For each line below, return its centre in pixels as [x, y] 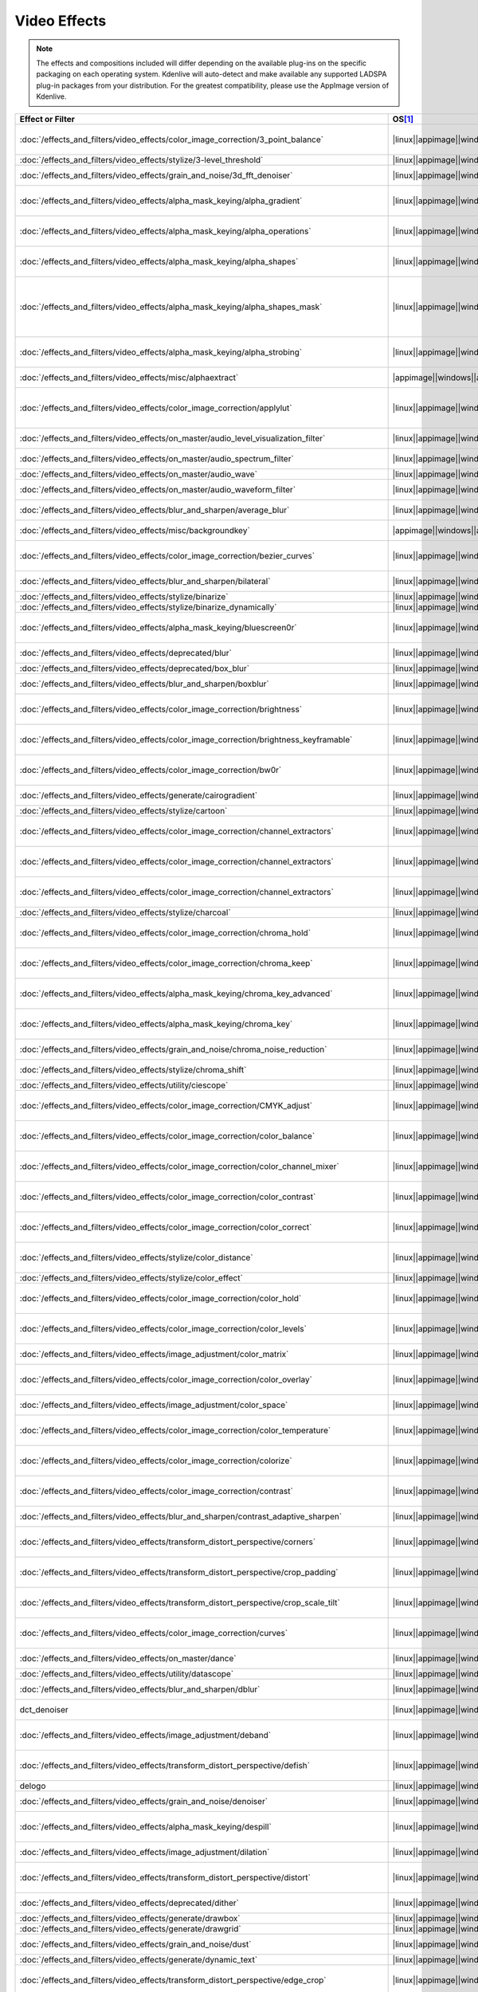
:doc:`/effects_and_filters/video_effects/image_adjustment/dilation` [145, 1852]
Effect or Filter [47, 119]
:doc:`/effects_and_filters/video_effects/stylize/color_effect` [131, 1277]
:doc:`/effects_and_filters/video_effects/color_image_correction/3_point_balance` [172, 139]
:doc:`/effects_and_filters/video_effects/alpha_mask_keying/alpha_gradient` [161, 201]
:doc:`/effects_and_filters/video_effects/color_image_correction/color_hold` [161, 1298]
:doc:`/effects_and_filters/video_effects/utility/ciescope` [124, 1085]
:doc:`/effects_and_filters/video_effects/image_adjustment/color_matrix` [154, 1354]
